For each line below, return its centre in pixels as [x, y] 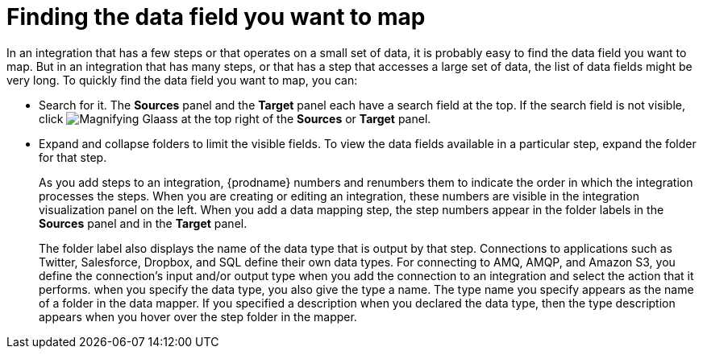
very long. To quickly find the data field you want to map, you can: [182, 80]
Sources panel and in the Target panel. [143, 223]
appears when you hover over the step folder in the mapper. [198, 316]
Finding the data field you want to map [216, 17]
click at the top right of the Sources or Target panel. [235, 118]
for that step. [73, 157]
